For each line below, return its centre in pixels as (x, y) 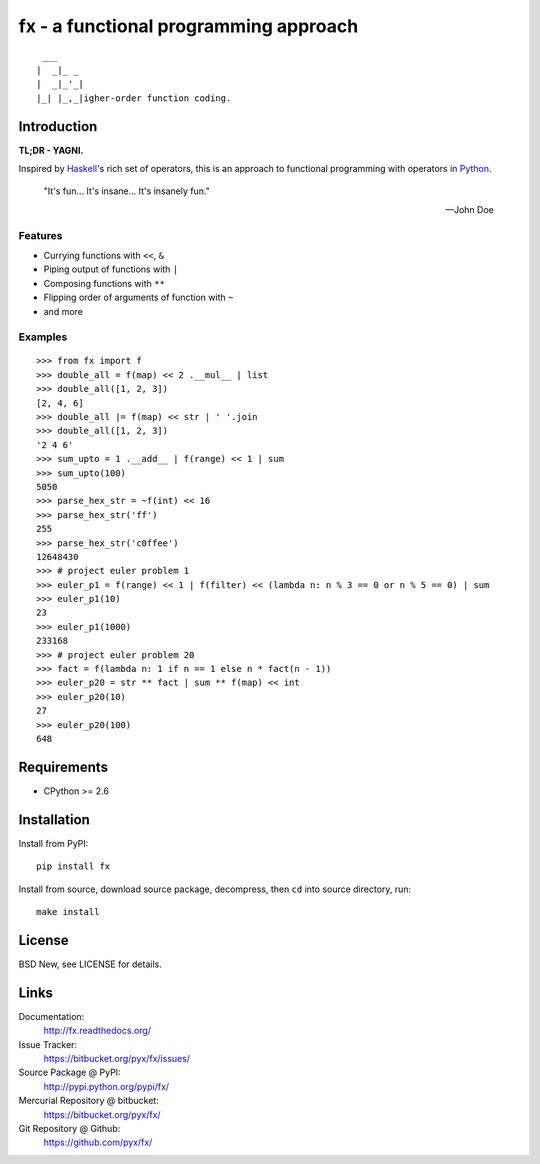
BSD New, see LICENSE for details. (90, 964)
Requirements (63, 766)
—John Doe (469, 209)
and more (63, 311)
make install (68, 911)
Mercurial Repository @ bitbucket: (88, 1101)
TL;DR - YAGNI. (51, 150)
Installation (54, 819)
